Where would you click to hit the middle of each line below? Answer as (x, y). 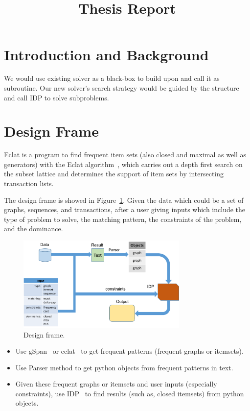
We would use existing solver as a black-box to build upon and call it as (112, 78)
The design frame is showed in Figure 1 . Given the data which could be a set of (124, 200)
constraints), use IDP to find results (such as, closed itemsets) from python (130, 393)
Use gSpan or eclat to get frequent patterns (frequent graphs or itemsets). (129, 351)
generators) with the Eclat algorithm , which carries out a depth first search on (123, 164)
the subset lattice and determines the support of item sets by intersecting (114, 174)
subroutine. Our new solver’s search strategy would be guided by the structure (122, 87)
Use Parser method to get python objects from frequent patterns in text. (124, 367)
